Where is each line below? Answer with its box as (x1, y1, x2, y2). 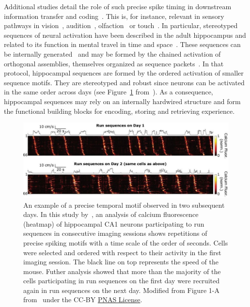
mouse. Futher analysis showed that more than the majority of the (23, 266, 221, 276)
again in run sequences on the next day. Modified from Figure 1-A (23, 285, 219, 295)
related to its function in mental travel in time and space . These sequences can (4, 39, 241, 49)
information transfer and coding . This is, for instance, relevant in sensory (4, 11, 224, 21)
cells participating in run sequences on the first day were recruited (23, 276, 219, 286)
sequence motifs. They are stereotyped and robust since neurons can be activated (4, 77, 245, 87)
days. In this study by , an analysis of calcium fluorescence (23, 209, 199, 219)
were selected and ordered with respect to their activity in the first (23, 247, 221, 257)
